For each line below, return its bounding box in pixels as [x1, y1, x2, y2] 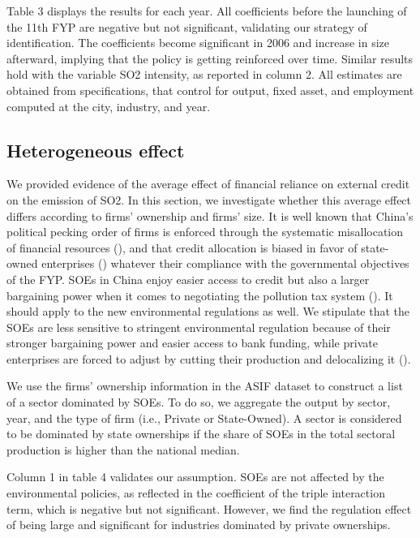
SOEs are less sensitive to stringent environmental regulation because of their [6, 318, 391, 335]
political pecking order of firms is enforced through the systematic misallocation [6, 223, 404, 240]
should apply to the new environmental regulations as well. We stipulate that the [6, 303, 410, 320]
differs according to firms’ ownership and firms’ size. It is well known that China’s [6, 207, 414, 224]
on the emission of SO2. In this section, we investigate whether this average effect [6, 191, 412, 208]
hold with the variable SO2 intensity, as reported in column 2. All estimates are [6, 66, 402, 83]
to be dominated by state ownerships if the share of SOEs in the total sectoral [6, 425, 396, 442]
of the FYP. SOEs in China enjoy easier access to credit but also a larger [6, 270, 370, 287]
